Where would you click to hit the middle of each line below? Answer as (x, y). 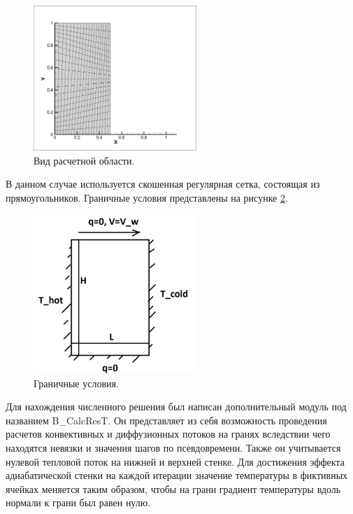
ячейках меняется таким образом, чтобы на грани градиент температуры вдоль (173, 488)
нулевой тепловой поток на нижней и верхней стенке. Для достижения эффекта (175, 461)
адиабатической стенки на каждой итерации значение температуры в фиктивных (177, 475)
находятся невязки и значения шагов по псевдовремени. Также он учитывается (173, 448)
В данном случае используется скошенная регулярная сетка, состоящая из (163, 184)
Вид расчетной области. (84, 160)
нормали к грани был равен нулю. (78, 502)
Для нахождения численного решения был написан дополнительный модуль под (176, 407)
